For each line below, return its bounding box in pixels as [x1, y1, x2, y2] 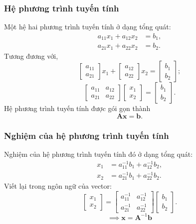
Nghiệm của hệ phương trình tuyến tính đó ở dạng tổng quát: [4, 149, 193, 159]
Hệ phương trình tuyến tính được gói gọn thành [4, 103, 151, 113]
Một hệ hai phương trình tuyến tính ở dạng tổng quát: [4, 21, 171, 32]
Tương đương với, [4, 50, 58, 61]
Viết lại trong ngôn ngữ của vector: [4, 181, 112, 191]
